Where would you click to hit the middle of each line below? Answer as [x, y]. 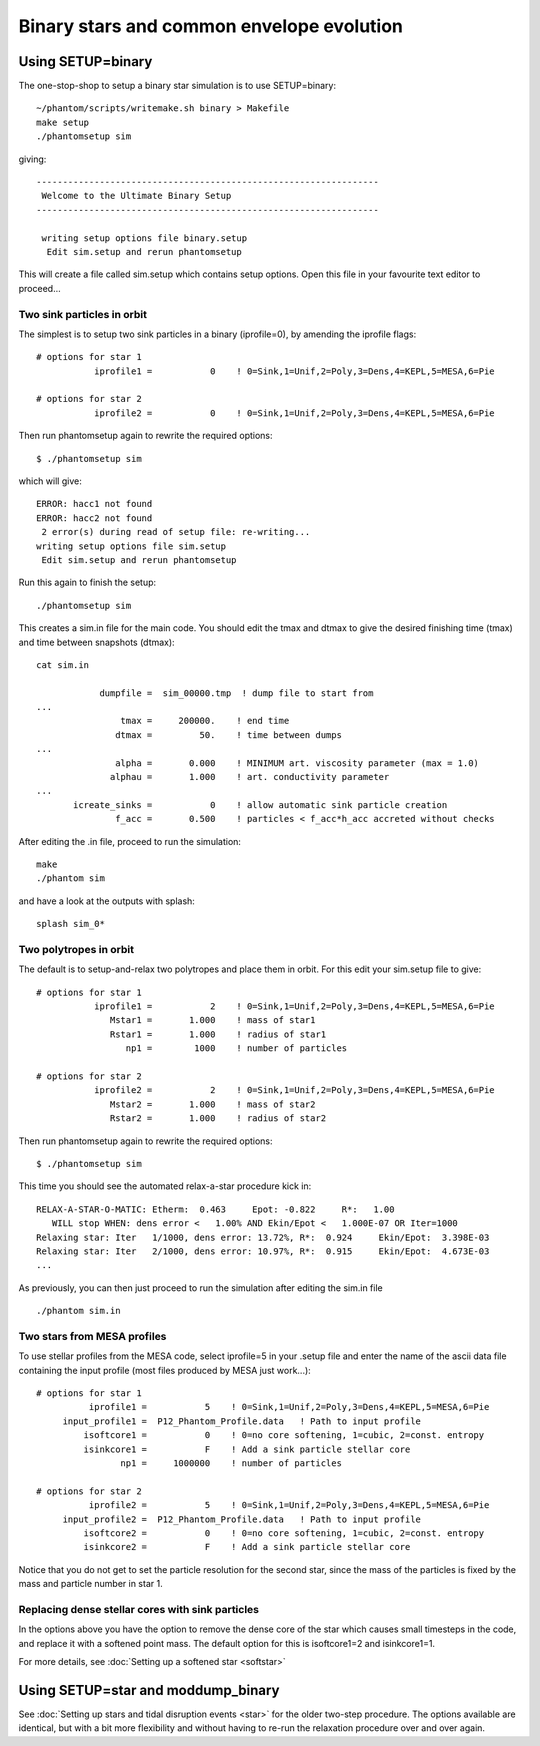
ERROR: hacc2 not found [94, 518]
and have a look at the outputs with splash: [106, 901]
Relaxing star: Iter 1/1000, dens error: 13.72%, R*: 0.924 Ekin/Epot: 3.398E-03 [263, 1237]
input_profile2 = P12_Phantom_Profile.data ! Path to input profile [242, 1519]
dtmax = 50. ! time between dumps [228, 734]
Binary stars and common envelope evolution [211, 26]
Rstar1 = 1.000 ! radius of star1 [218, 1034]
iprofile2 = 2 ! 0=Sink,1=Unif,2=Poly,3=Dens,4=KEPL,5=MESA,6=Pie [294, 1090]
